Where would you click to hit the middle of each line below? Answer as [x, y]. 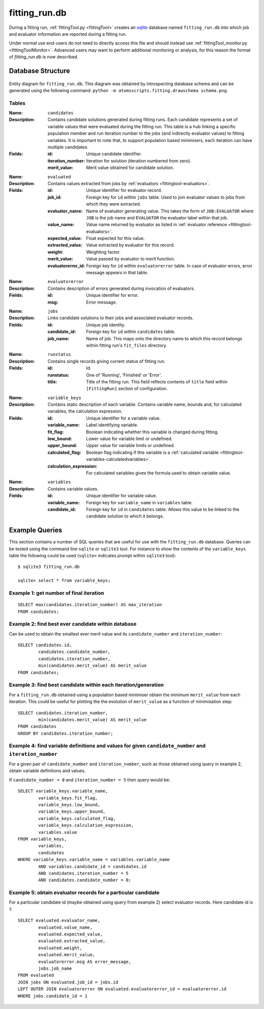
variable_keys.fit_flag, [68, 798]
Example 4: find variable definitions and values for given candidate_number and [107, 746]
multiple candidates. [68, 147]
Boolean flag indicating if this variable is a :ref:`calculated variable [153, 452]
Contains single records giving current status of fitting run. [107, 361]
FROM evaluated [36, 975]
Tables [17, 103]
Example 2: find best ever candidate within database [73, 624]
